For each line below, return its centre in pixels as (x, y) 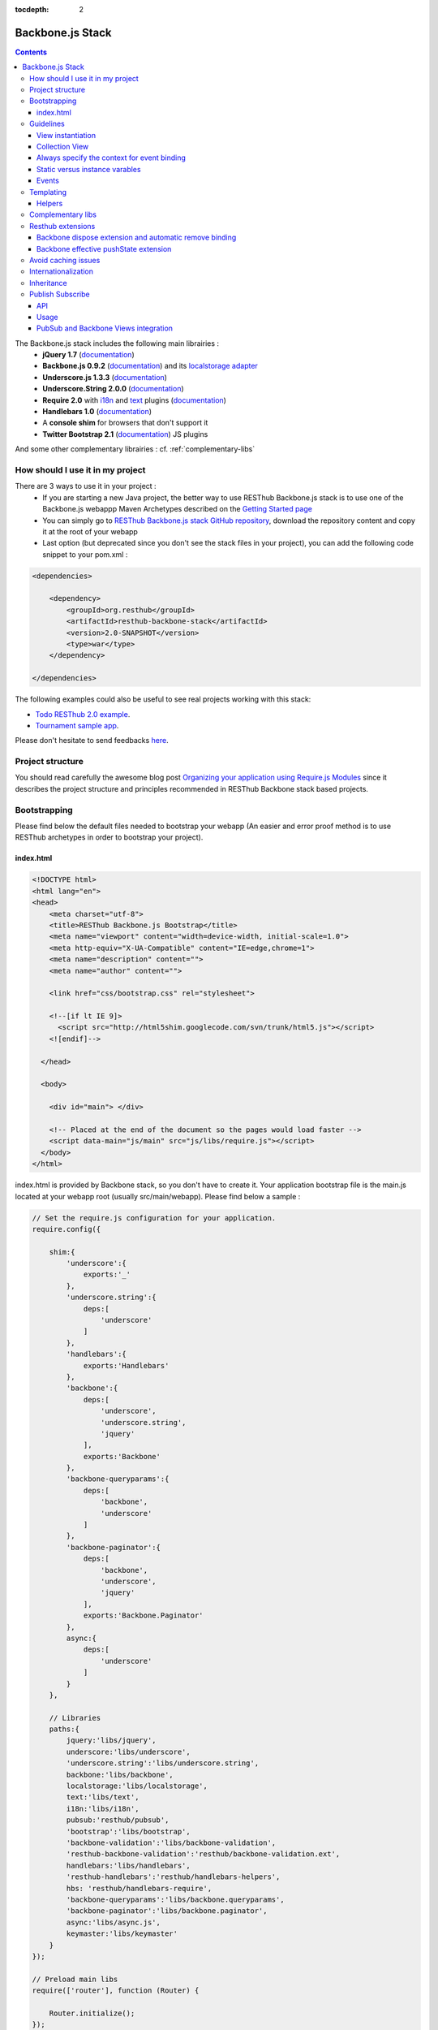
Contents (31, 52)
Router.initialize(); (92, 2013)
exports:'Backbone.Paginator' (143, 1615)
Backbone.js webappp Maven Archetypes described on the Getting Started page (177, 509)
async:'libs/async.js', (114, 1922)
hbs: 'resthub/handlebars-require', (139, 1888)
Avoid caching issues (65, 260)
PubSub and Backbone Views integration (105, 328)
